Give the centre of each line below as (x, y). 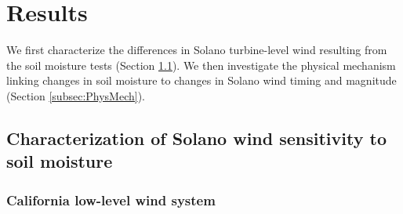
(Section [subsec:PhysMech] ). (76, 95)
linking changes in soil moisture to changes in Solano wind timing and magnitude (201, 80)
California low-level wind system (111, 199)
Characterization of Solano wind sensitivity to (196, 138)
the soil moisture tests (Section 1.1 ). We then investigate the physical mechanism (201, 65)
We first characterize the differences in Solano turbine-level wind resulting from (197, 50)
